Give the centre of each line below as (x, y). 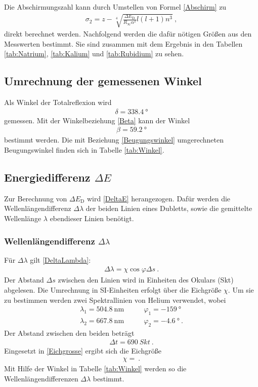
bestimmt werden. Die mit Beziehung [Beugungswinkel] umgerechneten (114, 140)
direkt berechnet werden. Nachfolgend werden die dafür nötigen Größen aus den (128, 34)
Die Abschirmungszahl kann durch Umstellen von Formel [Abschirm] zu (115, 7)
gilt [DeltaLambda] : (60, 259)
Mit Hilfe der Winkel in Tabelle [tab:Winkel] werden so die (95, 368)
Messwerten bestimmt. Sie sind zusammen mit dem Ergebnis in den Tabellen (123, 43)
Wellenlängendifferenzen (41, 378)
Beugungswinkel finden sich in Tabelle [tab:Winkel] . (84, 150)
